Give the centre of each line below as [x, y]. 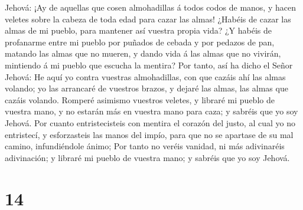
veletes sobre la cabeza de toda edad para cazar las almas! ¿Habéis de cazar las [148, 19]
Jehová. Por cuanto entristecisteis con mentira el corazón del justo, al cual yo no [150, 122]
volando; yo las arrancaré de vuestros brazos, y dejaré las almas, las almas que [146, 88]
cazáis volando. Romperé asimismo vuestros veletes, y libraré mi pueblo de [140, 99]
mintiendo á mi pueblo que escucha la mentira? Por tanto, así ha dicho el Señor [149, 65]
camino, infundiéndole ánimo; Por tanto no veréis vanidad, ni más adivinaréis [145, 146]
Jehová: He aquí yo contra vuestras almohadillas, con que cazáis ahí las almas [145, 76]
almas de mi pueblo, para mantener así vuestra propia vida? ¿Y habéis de [138, 30]
